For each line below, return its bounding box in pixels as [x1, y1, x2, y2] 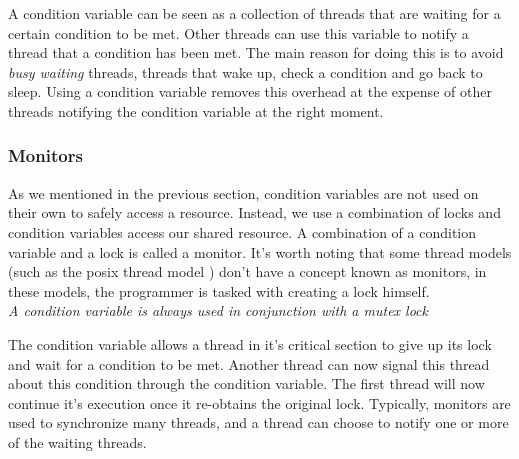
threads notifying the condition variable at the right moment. [8, 100, 384, 121]
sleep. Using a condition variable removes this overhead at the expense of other [8, 81, 492, 102]
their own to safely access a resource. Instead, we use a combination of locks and [8, 202, 501, 223]
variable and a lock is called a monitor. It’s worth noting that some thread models [8, 241, 512, 262]
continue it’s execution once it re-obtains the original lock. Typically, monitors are [8, 392, 511, 413]
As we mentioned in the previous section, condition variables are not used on [8, 182, 479, 203]
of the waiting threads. [8, 431, 147, 452]
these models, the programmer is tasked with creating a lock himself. [8, 280, 430, 301]
